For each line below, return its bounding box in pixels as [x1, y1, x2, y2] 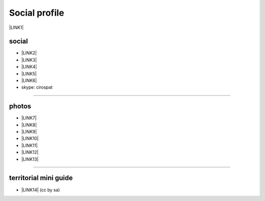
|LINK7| [21, 115, 37, 121]
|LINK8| [21, 122, 37, 127]
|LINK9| [21, 129, 37, 135]
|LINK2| [21, 50, 37, 56]
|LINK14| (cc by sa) [21, 187, 60, 193]
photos [9, 102, 31, 110]
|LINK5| [21, 71, 37, 76]
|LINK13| [21, 156, 39, 162]
